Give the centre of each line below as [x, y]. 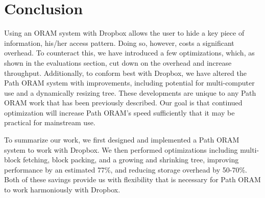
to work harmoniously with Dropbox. [62, 190]
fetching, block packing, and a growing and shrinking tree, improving [131, 160]
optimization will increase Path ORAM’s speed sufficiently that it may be [119, 112]
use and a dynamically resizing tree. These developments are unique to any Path [130, 92]
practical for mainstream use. [50, 122]
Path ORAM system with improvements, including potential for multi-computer [129, 83]
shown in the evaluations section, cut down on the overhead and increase [118, 62]
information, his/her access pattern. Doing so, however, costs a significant [119, 43]
